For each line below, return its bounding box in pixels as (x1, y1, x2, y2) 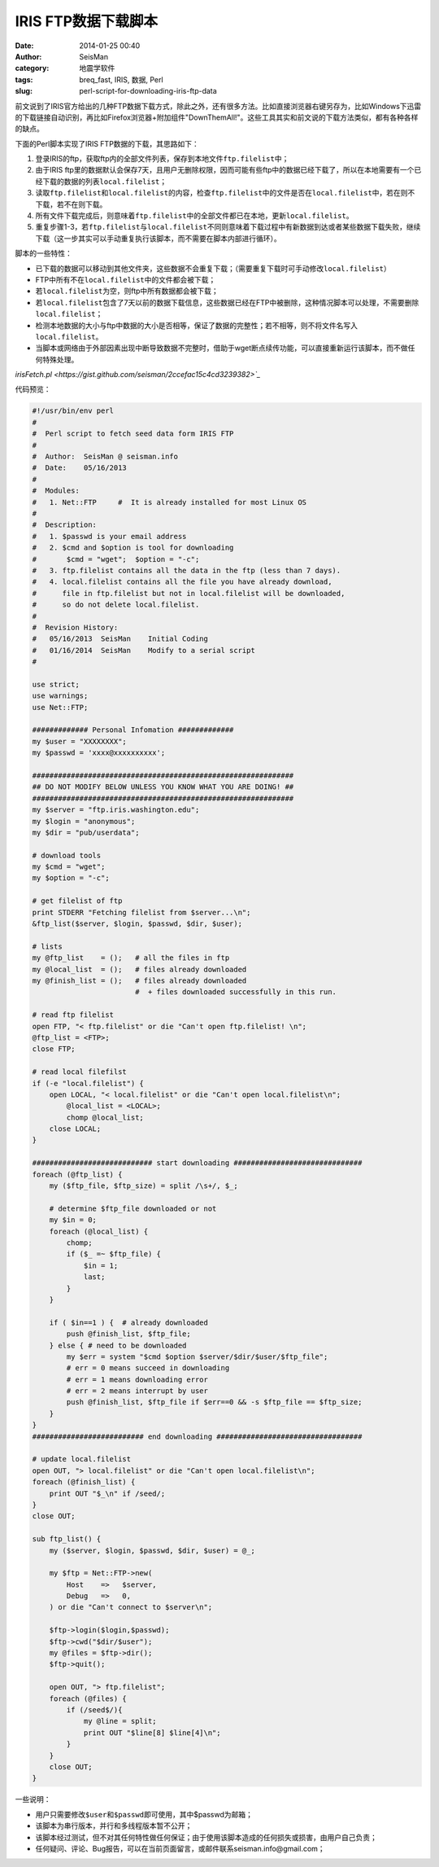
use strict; (32, 680, 80, 689)
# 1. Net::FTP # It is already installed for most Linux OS (32, 497, 307, 506)
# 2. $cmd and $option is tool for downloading (32, 543, 234, 553)
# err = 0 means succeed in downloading (66, 1364, 230, 1373)
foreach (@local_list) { (49, 1226, 149, 1236)
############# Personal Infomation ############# (32, 725, 234, 734)
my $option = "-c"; (32, 874, 110, 883)
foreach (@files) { (49, 1694, 128, 1703)
